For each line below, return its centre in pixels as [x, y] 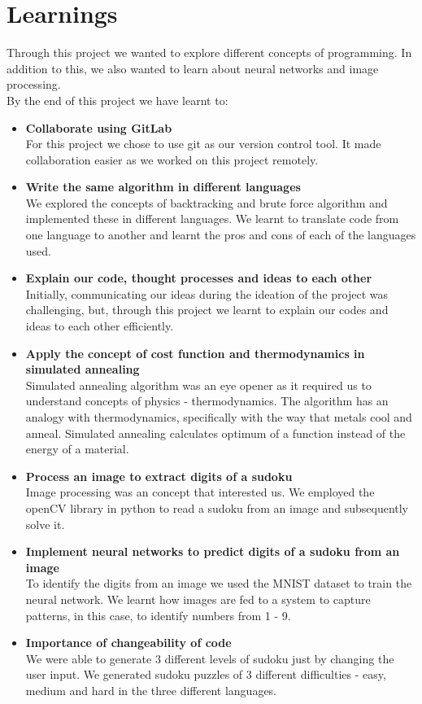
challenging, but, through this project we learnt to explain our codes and [207, 310]
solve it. [45, 524]
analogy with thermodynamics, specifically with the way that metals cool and [219, 417]
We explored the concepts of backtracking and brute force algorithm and [207, 202]
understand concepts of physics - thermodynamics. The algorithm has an [207, 401]
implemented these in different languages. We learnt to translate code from [212, 219]
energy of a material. [77, 449]
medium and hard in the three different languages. [151, 690]
